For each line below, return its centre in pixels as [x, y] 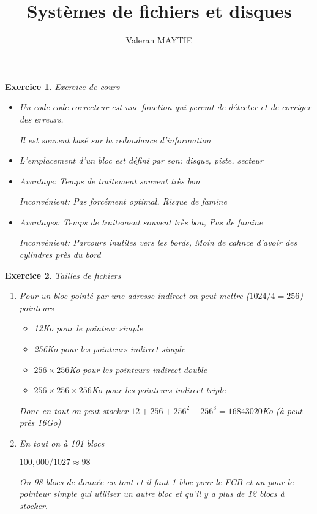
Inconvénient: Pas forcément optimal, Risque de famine [123, 201]
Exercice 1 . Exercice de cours [62, 86]
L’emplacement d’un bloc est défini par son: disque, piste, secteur [141, 160]
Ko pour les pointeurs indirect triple [158, 390]
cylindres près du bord [60, 255]
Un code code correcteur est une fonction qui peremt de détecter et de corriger [165, 107]
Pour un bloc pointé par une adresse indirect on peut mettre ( [134, 296]
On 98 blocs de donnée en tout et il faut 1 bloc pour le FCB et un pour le [156, 481]
